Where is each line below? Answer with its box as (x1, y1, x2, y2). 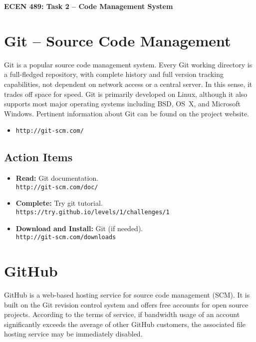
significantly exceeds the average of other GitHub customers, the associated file (4, 319, 246, 329)
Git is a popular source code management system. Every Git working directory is (4, 59, 253, 69)
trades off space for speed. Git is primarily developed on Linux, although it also (4, 88, 248, 99)
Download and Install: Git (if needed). (15, 223, 143, 233)
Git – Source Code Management (4, 30, 231, 50)
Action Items (4, 149, 73, 165)
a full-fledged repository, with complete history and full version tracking (4, 69, 224, 79)
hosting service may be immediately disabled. (4, 329, 143, 339)
